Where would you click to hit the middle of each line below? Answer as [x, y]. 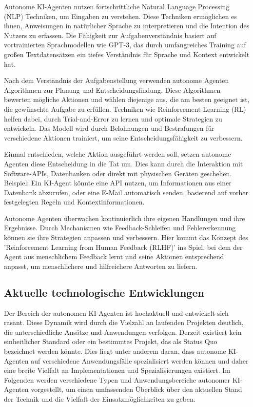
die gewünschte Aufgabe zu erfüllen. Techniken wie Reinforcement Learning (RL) [125, 109]
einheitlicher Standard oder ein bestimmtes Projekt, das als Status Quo [111, 341]
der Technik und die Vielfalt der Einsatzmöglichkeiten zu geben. [100, 398]
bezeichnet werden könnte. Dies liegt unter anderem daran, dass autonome [115, 351]
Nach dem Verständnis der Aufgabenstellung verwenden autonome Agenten [117, 80]
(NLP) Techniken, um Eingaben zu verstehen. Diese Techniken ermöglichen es [120, 16]
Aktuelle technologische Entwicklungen [104, 292]
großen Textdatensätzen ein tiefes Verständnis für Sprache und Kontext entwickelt [127, 54]
